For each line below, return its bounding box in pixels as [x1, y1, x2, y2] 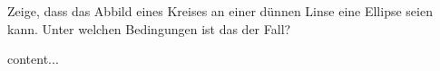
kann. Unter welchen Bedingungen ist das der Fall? [7, 19, 291, 38]
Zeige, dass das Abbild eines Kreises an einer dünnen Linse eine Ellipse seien [7, 2, 433, 20]
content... [7, 49, 59, 68]
